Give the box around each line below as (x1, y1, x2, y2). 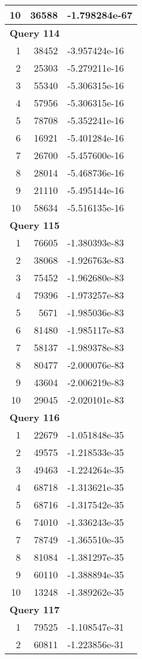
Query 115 (10, 218, 60, 232)
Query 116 (10, 410, 60, 424)
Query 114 (10, 26, 60, 40)
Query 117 (10, 602, 60, 616)
